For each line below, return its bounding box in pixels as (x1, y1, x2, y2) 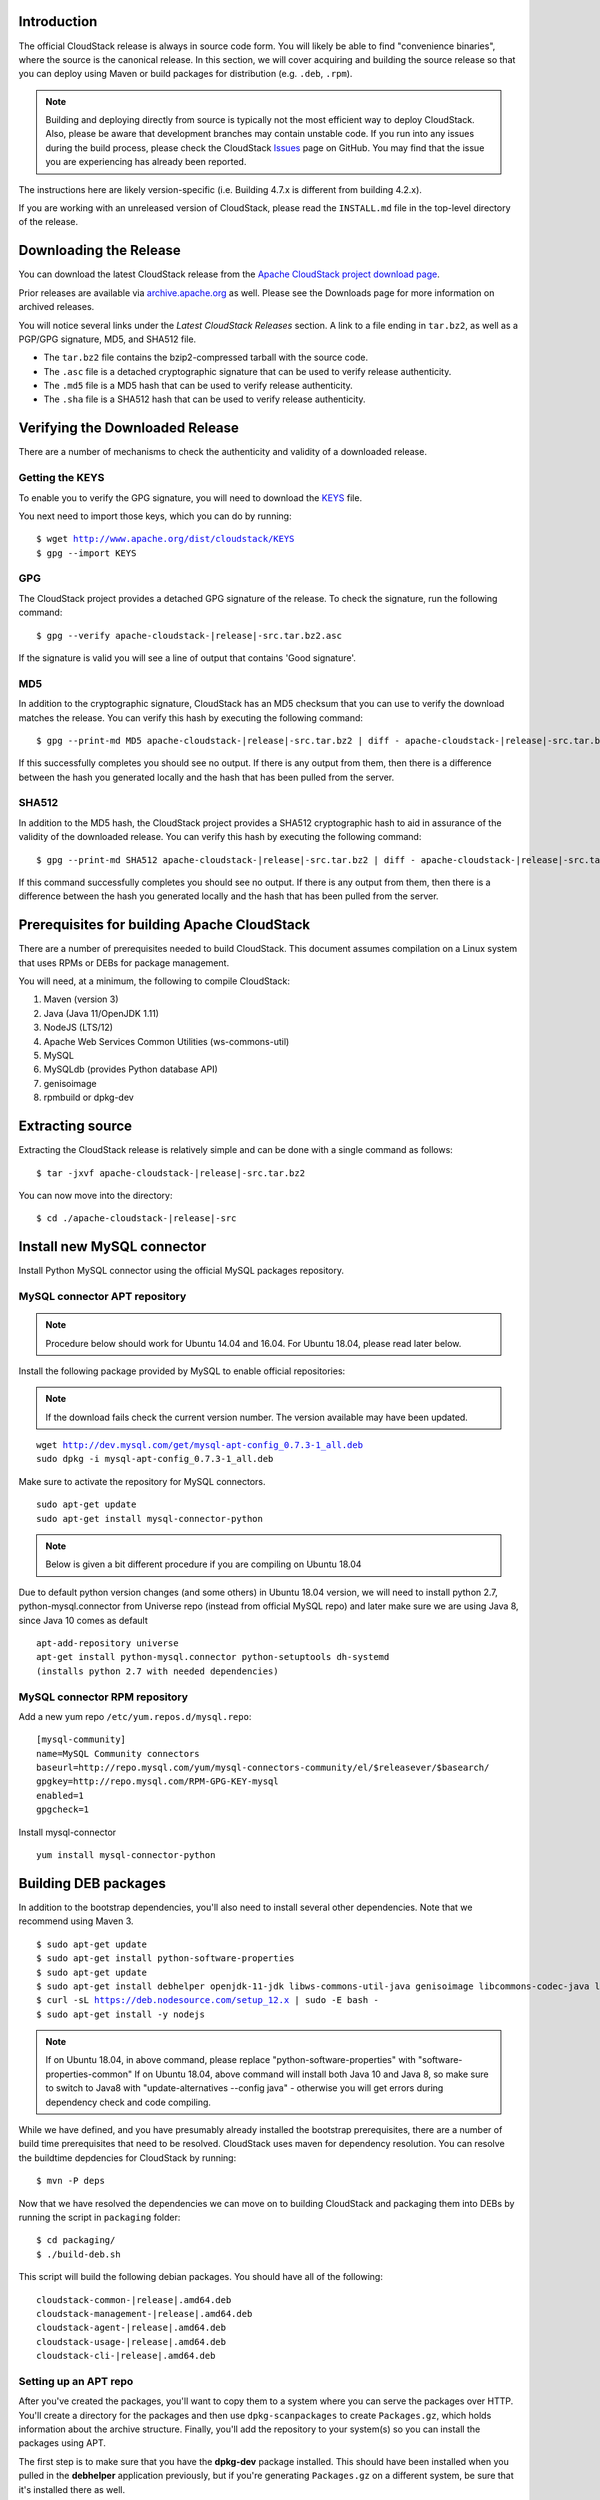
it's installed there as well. (18, 2483, 126, 2495)
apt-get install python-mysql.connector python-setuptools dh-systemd (36, 1651, 390, 1663)
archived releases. (18, 301, 95, 313)
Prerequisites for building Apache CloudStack (18, 916, 311, 934)
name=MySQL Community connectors (36, 1748, 200, 1759)
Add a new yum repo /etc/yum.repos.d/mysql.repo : (18, 1710, 252, 1722)
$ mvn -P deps (36, 2175, 105, 2187)
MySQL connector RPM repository (18, 1690, 189, 1704)
